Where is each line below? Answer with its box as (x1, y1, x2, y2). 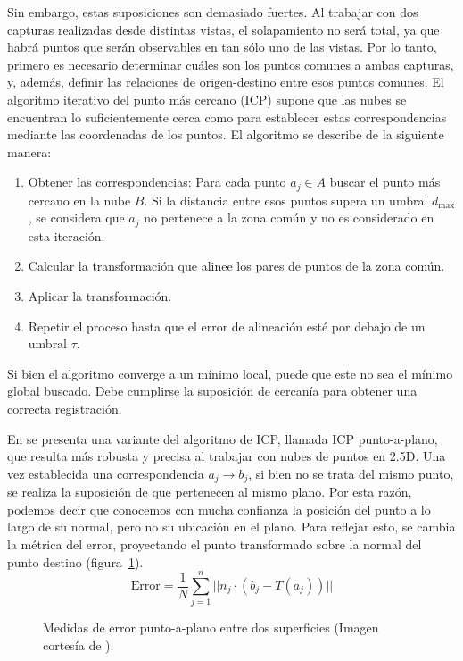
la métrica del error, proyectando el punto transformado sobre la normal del (7, 535, 422, 554)
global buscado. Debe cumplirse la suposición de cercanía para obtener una (7, 381, 418, 400)
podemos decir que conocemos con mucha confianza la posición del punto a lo (7, 499, 431, 518)
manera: (7, 142, 52, 161)
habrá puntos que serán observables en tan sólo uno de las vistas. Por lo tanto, (7, 38, 437, 56)
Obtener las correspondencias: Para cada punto (28, 172, 286, 191)
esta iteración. (28, 226, 105, 245)
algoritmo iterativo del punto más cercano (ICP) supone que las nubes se (7, 89, 407, 108)
